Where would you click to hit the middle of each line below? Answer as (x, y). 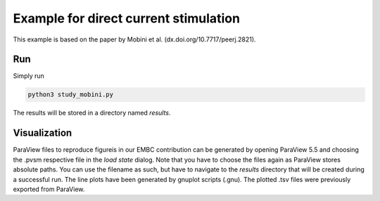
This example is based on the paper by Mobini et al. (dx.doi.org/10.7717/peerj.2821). (134, 39)
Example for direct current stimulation (127, 18)
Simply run (29, 76)
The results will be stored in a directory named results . (92, 113)
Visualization (43, 133)
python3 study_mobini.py (71, 95)
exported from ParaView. (49, 189)
